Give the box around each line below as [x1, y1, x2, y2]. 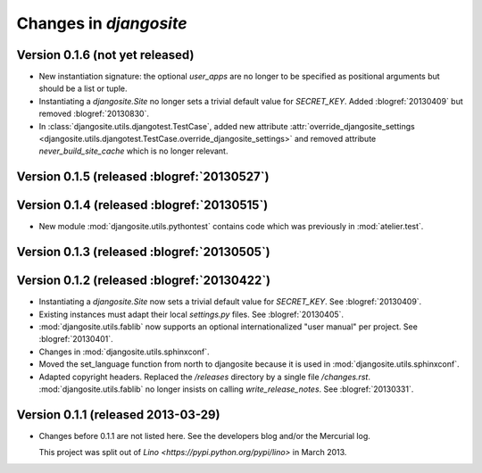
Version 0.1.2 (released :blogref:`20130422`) [16, 273, 271, 288]
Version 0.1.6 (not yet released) [16, 47, 195, 62]
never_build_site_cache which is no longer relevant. [38, 145, 229, 156]
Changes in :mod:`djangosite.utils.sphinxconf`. [38, 346, 210, 357]
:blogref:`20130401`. [38, 334, 113, 344]
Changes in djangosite [16, 13, 187, 33]
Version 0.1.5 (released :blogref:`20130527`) [16, 170, 270, 185]
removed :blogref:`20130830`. [38, 108, 149, 120]
